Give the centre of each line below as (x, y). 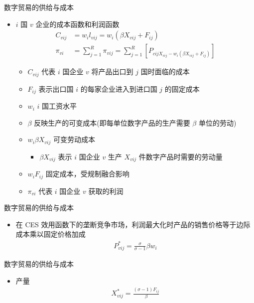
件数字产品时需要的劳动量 (181, 156)
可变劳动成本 (74, 139)
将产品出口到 (112, 72)
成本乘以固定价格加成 (51, 234)
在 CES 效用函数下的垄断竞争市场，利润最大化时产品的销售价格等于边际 (133, 224)
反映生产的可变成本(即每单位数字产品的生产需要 (112, 122)
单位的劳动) (217, 122)
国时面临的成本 (165, 72)
